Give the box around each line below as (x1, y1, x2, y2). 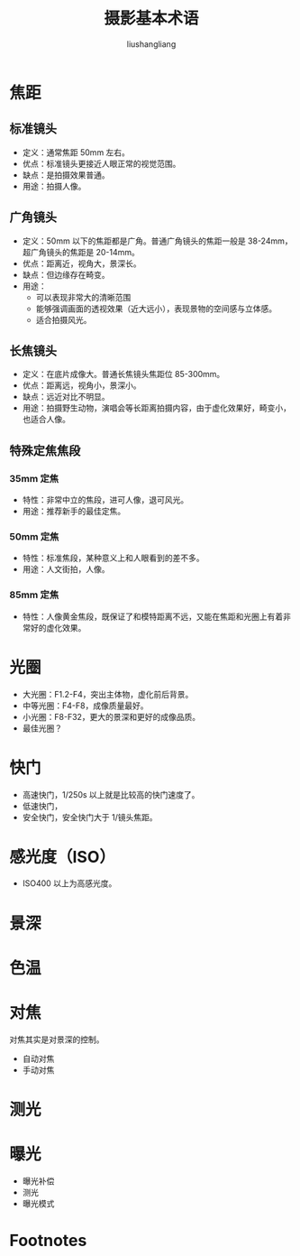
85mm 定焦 (9, 588, 59, 601)
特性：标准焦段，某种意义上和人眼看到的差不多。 (22, 552, 205, 564)
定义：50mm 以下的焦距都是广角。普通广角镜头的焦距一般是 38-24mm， (22, 235, 293, 246)
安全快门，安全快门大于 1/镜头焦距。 (22, 811, 158, 822)
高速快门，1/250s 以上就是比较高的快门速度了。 (22, 789, 200, 799)
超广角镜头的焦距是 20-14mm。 (22, 246, 140, 257)
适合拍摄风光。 (35, 314, 92, 325)
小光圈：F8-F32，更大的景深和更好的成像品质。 (22, 711, 201, 722)
